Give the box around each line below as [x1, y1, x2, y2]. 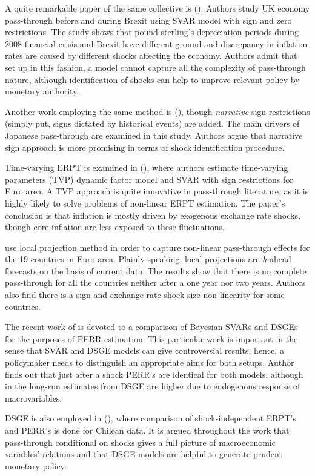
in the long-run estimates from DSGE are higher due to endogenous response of [5, 380, 300, 392]
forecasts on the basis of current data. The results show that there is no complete [5, 264, 307, 277]
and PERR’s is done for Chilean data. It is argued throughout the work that [5, 424, 290, 436]
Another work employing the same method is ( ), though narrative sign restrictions [5, 105, 310, 117]
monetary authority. [5, 85, 79, 98]
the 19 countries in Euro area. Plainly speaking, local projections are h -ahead [5, 253, 291, 265]
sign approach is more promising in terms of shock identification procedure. [5, 140, 285, 153]
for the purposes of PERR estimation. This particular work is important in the [5, 332, 298, 345]
